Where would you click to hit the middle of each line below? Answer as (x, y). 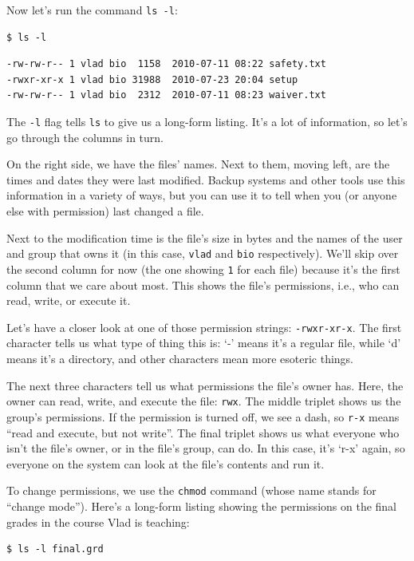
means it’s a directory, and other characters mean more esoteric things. (180, 358)
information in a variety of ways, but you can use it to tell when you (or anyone (202, 195)
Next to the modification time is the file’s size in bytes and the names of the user (205, 237)
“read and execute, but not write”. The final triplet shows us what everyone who (203, 432)
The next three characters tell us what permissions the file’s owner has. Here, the (205, 385)
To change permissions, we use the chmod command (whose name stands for (191, 490)
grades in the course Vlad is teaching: (98, 521)
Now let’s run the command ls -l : (92, 10)
